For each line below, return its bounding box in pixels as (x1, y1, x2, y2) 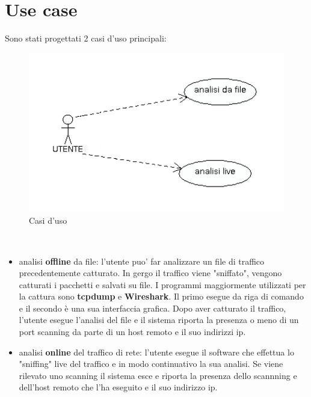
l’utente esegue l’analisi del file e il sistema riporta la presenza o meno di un (19, 313, 299, 326)
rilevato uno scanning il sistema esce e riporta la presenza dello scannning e (19, 369, 297, 381)
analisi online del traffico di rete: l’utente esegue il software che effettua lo (19, 345, 294, 358)
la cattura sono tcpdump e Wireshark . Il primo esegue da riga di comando (19, 290, 304, 303)
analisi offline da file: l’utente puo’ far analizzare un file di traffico (19, 254, 265, 267)
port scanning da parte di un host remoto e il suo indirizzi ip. (19, 325, 246, 338)
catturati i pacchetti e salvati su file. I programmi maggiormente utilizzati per (19, 278, 306, 291)
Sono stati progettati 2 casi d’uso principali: (5, 32, 167, 45)
